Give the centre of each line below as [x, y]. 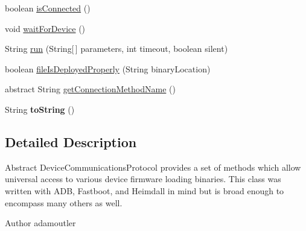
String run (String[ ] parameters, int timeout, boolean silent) [116, 49]
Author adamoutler [40, 223]
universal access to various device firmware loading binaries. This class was [143, 179]
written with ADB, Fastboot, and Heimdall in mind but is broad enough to [145, 190]
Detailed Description [71, 141]
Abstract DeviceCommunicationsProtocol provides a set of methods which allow [153, 167]
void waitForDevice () [45, 28]
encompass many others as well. [64, 202]
